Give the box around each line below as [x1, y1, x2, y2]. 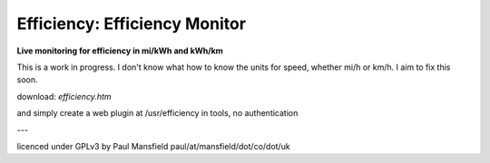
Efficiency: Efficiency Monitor [16, 14, 247, 34]
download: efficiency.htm [16, 91, 113, 101]
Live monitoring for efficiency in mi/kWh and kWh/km [16, 45, 224, 56]
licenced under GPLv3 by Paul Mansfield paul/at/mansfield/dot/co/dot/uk [16, 140, 290, 151]
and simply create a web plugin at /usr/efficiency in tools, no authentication [16, 108, 299, 119]
